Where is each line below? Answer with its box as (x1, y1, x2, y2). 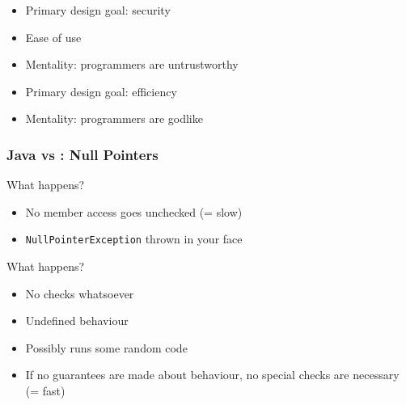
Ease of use (25, 28, 82, 45)
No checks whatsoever (25, 285, 134, 302)
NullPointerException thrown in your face (25, 230, 243, 247)
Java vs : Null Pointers (6, 144, 159, 164)
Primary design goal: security (25, 2, 171, 18)
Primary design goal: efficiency (25, 82, 177, 99)
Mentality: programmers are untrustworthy (25, 56, 239, 73)
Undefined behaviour (25, 312, 129, 329)
